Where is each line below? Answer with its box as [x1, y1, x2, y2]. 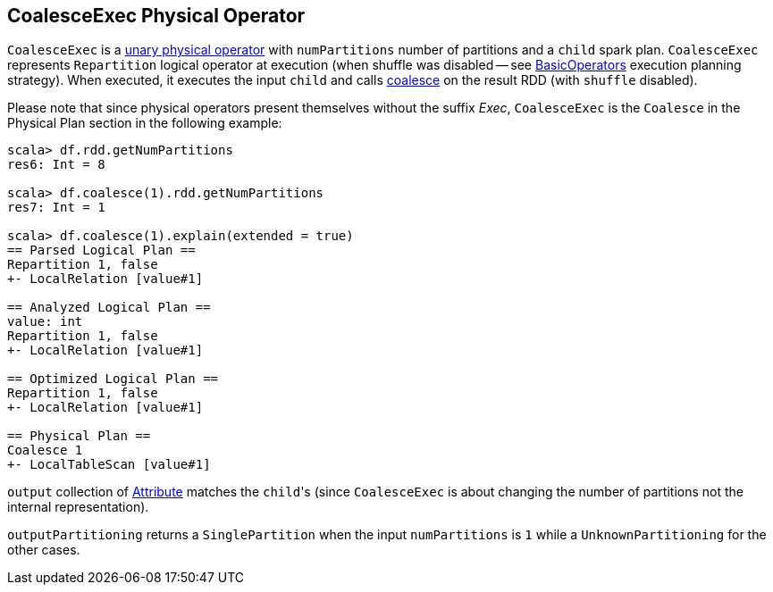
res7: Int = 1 [7, 200, 105, 215]
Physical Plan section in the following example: [7, 115, 282, 131]
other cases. [7, 542, 80, 558]
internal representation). [7, 499, 149, 515]
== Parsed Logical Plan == [7, 243, 196, 258]
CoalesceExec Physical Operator [7, 4, 306, 27]
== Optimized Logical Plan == [7, 371, 219, 387]
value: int [7, 314, 83, 329]
